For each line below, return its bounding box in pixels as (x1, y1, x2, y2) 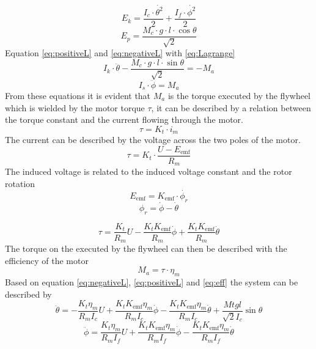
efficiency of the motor (5, 254, 89, 266)
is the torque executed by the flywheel (167, 89, 311, 101)
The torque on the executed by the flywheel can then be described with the (5, 242, 287, 255)
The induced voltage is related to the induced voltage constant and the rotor (5, 165, 292, 178)
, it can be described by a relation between (151, 101, 311, 114)
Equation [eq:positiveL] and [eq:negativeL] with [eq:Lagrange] (5, 46, 235, 59)
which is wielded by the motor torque (5, 101, 145, 114)
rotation (5, 177, 35, 189)
